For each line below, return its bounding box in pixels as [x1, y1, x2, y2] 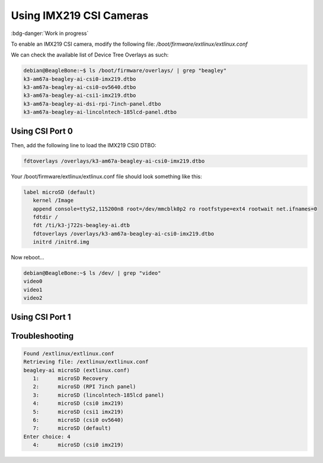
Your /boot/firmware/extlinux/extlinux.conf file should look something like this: [11, 173, 203, 180]
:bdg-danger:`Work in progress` [11, 30, 89, 37]
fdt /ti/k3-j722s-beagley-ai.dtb [33, 222, 130, 229]
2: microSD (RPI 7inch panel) [33, 383, 136, 390]
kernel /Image [33, 197, 74, 204]
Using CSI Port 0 [11, 126, 73, 136]
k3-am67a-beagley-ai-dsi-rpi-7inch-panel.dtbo [23, 100, 161, 107]
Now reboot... [11, 254, 44, 261]
